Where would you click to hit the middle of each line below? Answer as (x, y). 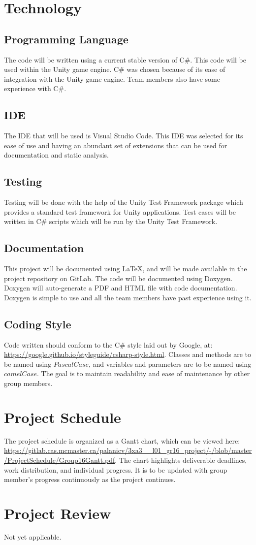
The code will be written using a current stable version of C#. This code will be (125, 59)
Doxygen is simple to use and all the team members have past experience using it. (128, 297)
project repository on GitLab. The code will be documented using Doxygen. (118, 278)
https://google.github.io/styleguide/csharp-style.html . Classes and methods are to (128, 354)
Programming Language (66, 39)
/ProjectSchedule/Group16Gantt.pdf (60, 460)
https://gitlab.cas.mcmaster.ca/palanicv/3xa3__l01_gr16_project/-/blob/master (128, 450)
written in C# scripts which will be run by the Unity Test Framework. (111, 221)
